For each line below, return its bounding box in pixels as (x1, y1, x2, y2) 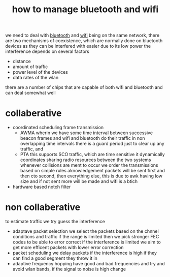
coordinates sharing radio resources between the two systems (20, 157, 151, 163)
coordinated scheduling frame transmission (12, 125, 104, 131)
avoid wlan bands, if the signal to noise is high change (12, 266, 126, 272)
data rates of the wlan (12, 75, 59, 81)
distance (12, 58, 31, 65)
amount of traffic (12, 64, 48, 70)
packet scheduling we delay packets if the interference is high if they (12, 250, 157, 256)
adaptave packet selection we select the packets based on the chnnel (12, 228, 159, 234)
